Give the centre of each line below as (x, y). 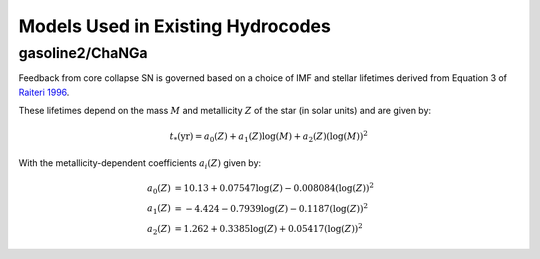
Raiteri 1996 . (44, 92)
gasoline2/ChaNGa (83, 53)
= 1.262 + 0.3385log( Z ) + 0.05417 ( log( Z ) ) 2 (269, 227)
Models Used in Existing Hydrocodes (175, 26)
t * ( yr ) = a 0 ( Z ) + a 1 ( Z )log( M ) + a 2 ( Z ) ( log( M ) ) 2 (269, 137)
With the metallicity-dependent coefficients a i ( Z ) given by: (140, 163)
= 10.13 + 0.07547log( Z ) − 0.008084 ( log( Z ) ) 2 (274, 187)
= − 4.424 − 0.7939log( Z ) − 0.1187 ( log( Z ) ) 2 (271, 207)
